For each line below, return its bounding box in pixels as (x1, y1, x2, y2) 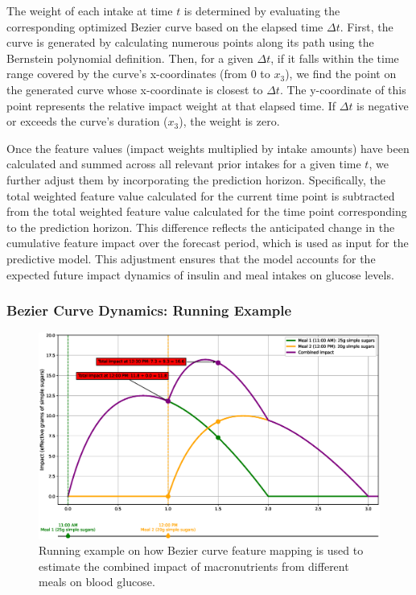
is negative (356, 97, 409, 114)
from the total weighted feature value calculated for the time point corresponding (6, 203, 407, 220)
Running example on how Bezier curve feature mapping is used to (39, 542, 364, 559)
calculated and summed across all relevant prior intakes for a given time (6, 155, 361, 172)
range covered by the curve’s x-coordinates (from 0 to (6, 65, 270, 82)
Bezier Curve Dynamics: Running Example (6, 300, 292, 320)
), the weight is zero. (179, 113, 280, 130)
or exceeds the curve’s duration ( (6, 113, 168, 130)
